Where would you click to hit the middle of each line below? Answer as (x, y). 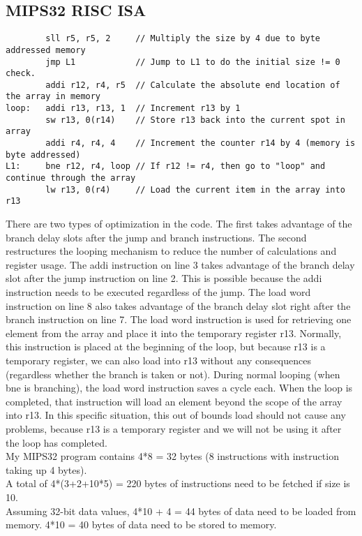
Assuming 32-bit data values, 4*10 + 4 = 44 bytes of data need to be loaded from (181, 511)
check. (21, 74)
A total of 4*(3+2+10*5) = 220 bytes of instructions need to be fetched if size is (178, 483)
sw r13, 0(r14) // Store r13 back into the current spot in (195, 120)
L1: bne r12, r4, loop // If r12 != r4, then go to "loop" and (166, 166)
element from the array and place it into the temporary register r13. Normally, (174, 333)
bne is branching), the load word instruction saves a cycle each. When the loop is (179, 388)
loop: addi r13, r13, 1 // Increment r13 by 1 (123, 109)
